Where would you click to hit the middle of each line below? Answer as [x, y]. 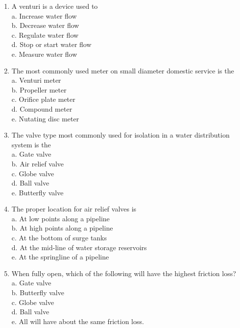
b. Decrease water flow [45, 25]
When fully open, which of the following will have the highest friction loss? [124, 273]
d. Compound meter [42, 108]
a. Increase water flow [44, 15]
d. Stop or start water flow [51, 44]
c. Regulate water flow [45, 35]
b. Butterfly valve [38, 293]
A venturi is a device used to [55, 6]
